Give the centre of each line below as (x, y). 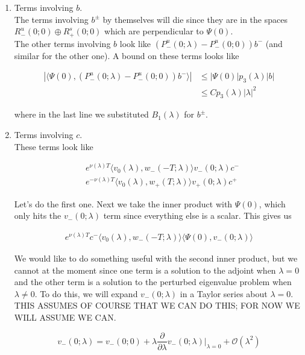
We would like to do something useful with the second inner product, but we (156, 258)
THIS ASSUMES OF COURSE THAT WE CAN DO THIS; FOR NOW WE (157, 305)
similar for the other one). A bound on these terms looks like (127, 55)
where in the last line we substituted (81, 114)
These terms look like (54, 146)
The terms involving (51, 19)
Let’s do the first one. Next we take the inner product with (123, 203)
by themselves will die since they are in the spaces (195, 19)
